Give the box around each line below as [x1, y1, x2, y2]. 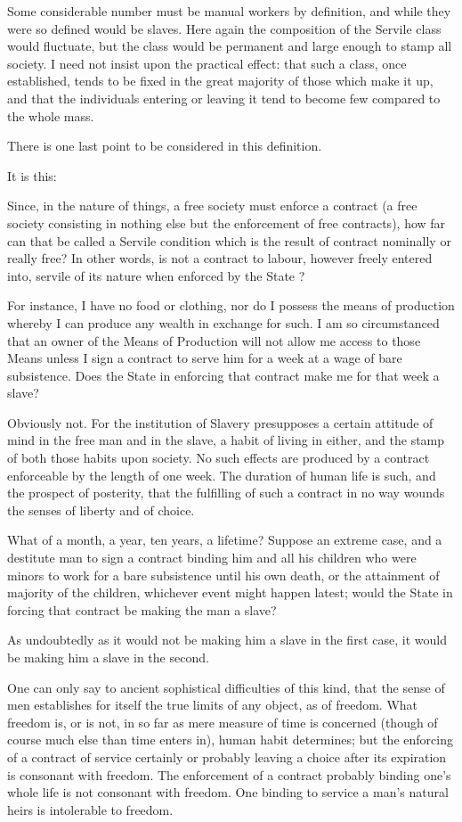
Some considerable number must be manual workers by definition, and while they [7, 2, 451, 20]
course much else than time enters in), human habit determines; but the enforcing [7, 730, 453, 749]
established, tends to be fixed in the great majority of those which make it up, [7, 71, 434, 90]
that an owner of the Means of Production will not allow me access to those [7, 331, 421, 349]
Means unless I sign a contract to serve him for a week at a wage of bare [7, 349, 402, 367]
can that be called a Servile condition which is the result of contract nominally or [7, 231, 451, 250]
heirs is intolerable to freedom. [7, 800, 174, 818]
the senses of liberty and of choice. [7, 500, 195, 519]
